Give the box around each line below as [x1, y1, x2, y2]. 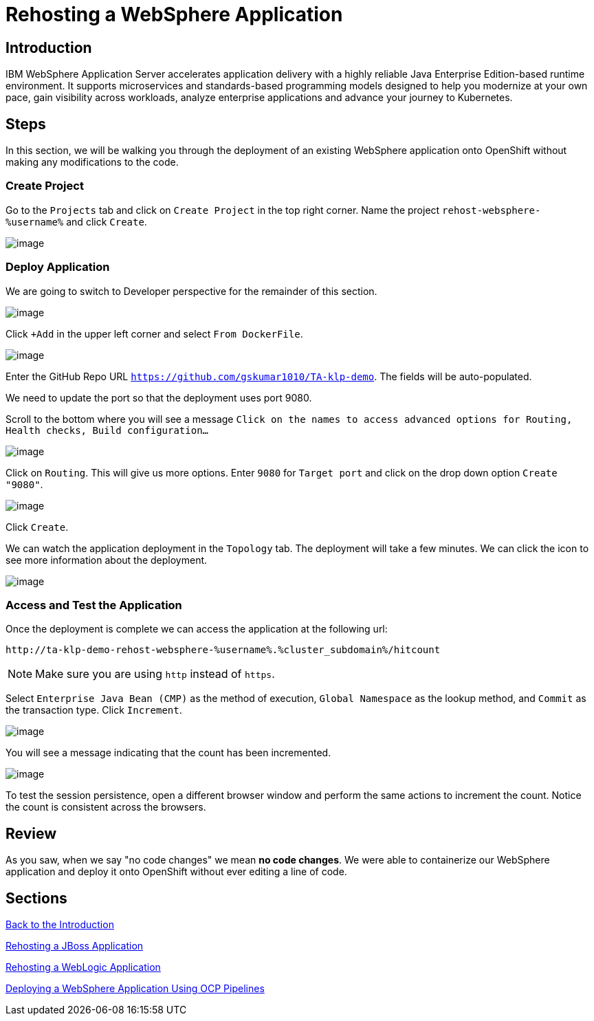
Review [5, 824, 57, 842]
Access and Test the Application [5, 597, 182, 612]
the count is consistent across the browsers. [5, 801, 206, 813]
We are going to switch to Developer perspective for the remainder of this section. [5, 285, 377, 297]
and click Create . [66, 215, 147, 228]
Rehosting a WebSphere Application [5, 3, 343, 26]
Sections [5, 889, 67, 907]
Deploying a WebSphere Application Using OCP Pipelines [5, 982, 265, 994]
